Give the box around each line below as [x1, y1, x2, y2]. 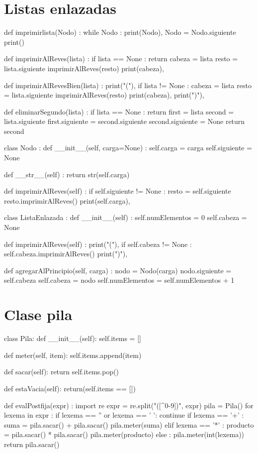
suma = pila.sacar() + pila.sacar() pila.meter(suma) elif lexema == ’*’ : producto [4, 419, 254, 430]
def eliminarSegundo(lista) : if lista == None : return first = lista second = [4, 106, 234, 116]
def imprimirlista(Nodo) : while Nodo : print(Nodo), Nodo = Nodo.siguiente [4, 27, 236, 37]
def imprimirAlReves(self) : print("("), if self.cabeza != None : [4, 238, 192, 249]
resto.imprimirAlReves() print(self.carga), [4, 195, 130, 206]
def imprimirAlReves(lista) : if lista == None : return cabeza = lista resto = [4, 53, 238, 64]
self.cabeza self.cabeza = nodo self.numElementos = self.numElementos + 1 [4, 275, 235, 285]
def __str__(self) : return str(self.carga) [4, 169, 130, 179]
